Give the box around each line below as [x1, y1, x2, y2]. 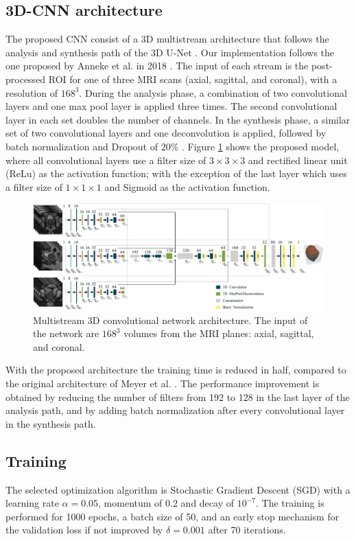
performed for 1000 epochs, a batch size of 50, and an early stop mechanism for [5, 509, 340, 523]
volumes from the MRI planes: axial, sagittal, [123, 326, 314, 341]
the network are [33, 326, 99, 341]
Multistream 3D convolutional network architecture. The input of [33, 312, 308, 327]
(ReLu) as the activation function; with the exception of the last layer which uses [5, 166, 347, 181]
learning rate [5, 496, 59, 510]
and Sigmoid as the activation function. [104, 179, 270, 194]
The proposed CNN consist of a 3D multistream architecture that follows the [5, 32, 329, 46]
